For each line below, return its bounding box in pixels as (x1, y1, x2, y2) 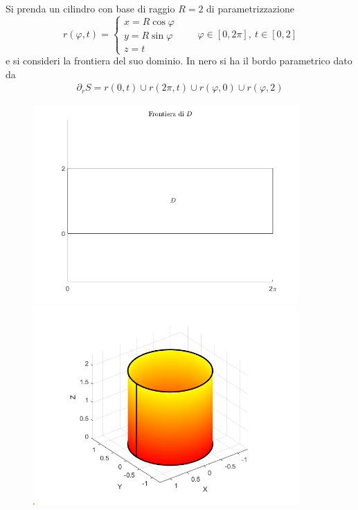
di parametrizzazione (206, 1, 294, 15)
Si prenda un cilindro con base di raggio (6, 1, 175, 15)
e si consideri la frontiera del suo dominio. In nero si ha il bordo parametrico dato (6, 53, 352, 68)
